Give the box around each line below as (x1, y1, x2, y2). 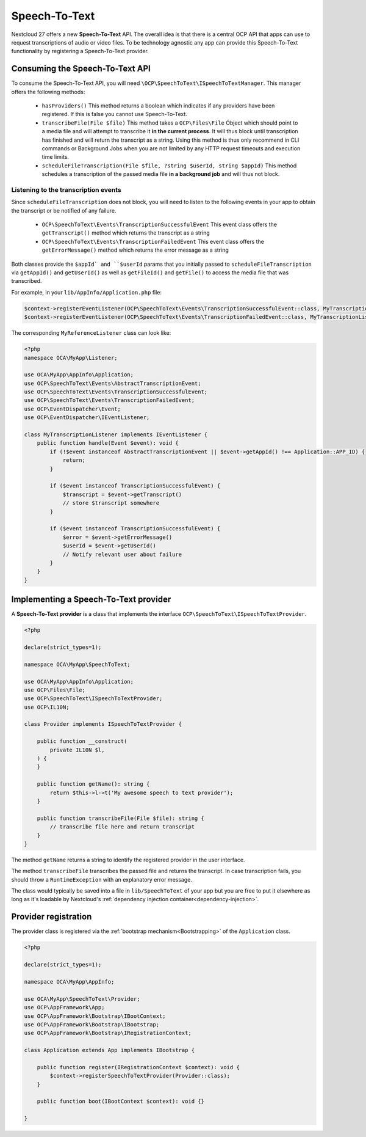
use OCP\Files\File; (24, 686, 85, 693)
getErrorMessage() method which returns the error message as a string (41, 246, 229, 254)
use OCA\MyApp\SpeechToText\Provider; (24, 995, 140, 1002)
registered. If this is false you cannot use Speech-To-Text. (41, 111, 187, 118)
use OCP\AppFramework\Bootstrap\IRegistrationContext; (24, 1029, 192, 1037)
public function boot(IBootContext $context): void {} (37, 1098, 204, 1105)
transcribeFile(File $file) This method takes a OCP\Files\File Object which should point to (41, 119, 298, 126)
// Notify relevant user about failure (62, 550, 182, 558)
